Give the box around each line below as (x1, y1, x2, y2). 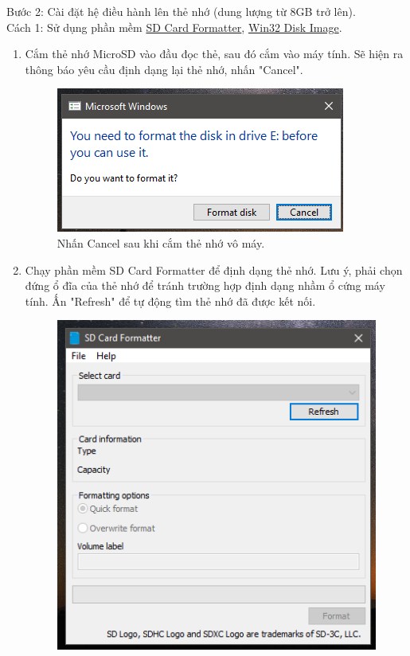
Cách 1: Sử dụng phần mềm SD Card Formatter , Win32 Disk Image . (6, 18, 342, 35)
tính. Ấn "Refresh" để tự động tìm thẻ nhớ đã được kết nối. (25, 292, 316, 309)
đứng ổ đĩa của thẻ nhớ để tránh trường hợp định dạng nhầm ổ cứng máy (25, 277, 385, 294)
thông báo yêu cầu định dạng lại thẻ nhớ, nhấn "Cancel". (25, 61, 303, 77)
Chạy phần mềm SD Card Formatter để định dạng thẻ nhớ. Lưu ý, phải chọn (25, 261, 403, 278)
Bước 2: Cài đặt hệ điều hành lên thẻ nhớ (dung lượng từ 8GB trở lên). (6, 3, 356, 19)
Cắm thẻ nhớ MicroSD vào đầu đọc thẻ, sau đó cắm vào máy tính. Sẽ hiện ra (25, 45, 404, 62)
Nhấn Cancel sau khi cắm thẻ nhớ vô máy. (57, 234, 265, 251)
